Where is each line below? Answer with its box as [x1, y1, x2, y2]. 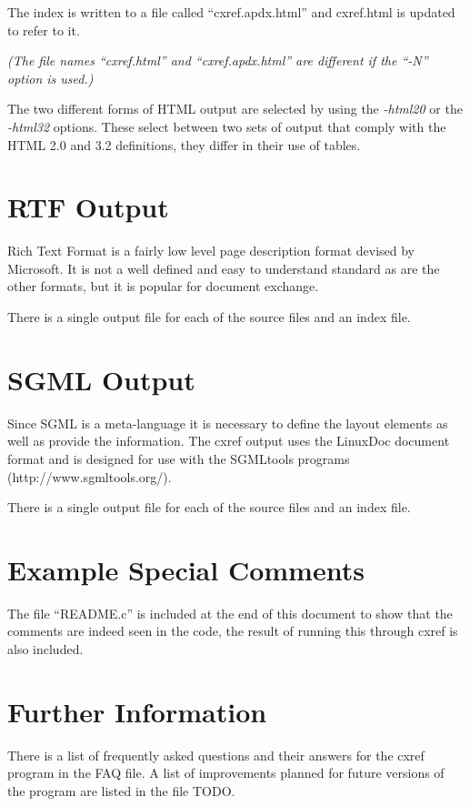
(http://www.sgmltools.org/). [7, 467, 172, 486]
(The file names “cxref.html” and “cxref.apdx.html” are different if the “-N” [7, 51, 428, 70]
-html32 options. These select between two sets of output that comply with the [7, 116, 446, 136]
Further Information [7, 692, 267, 730]
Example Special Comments [7, 550, 365, 588]
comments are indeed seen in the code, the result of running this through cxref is [7, 621, 458, 640]
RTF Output [7, 188, 169, 226]
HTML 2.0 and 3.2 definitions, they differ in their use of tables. [7, 135, 361, 154]
